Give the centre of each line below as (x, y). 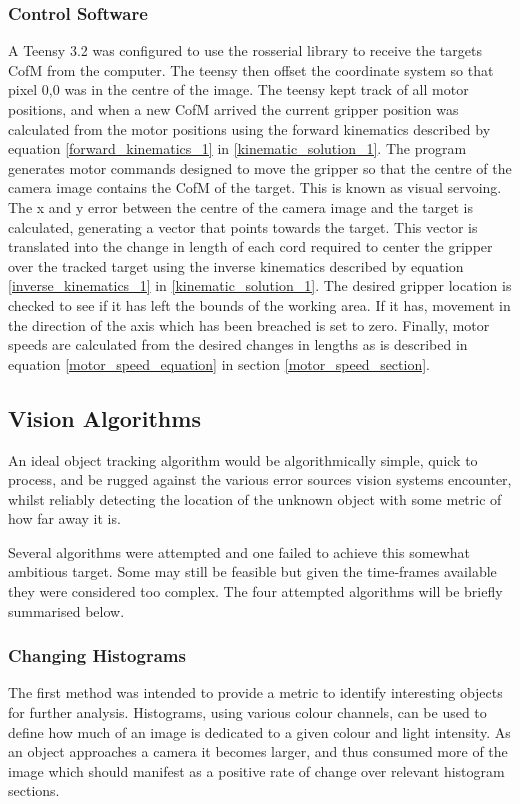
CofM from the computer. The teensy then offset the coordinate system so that (251, 69)
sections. (34, 790)
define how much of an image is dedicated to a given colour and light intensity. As (259, 731)
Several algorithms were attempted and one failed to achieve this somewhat (239, 551)
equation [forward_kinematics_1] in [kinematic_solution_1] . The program (237, 148)
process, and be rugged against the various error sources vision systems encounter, (260, 479)
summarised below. (66, 610)
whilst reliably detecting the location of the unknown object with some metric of (255, 498)
